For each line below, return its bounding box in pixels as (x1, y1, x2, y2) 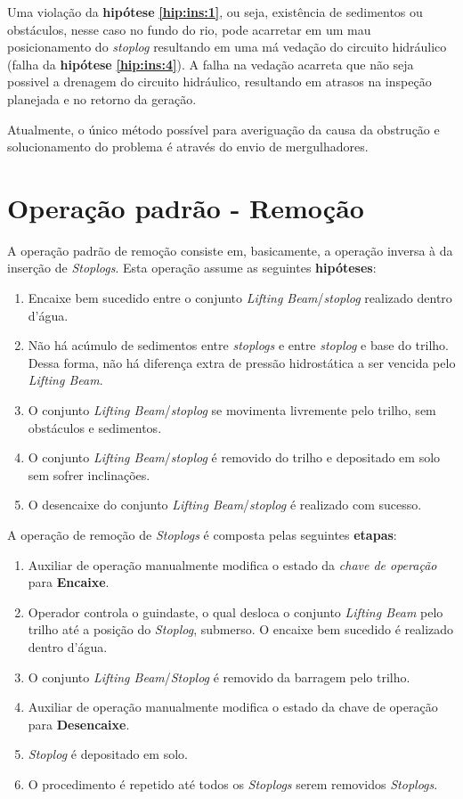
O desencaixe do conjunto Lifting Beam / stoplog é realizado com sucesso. (28, 495, 422, 514)
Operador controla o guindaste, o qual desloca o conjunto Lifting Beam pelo (28, 602, 443, 621)
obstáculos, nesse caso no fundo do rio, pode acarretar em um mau (7, 20, 371, 38)
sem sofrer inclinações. (28, 465, 150, 484)
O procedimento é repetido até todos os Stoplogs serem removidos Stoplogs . (28, 774, 438, 793)
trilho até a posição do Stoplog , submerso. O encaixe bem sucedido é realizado (28, 620, 454, 639)
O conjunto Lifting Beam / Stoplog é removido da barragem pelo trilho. (28, 667, 410, 686)
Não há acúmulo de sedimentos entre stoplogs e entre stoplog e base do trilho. (28, 336, 449, 355)
